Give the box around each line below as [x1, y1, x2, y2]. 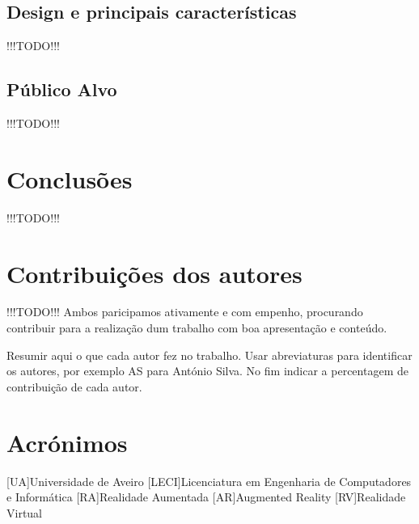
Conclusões [6, 162, 133, 195]
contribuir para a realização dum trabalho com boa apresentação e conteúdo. [6, 319, 387, 336]
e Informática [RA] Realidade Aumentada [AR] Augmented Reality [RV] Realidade [6, 488, 406, 505]
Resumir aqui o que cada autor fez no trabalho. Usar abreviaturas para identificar [6, 346, 413, 363]
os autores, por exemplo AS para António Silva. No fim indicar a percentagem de [6, 362, 408, 379]
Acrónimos [6, 425, 128, 458]
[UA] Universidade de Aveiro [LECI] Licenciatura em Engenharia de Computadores [6, 472, 412, 489]
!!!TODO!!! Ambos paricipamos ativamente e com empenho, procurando [6, 303, 363, 320]
